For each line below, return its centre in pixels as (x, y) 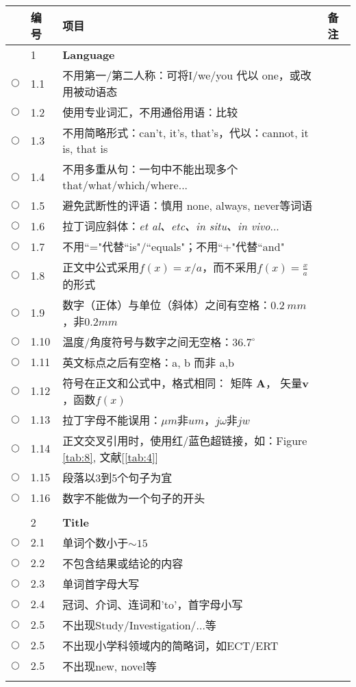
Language (89, 55)
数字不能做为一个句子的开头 (134, 498)
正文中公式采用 (101, 267)
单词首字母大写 (101, 583)
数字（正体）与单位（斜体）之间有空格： (167, 304)
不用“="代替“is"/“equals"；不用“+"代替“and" (174, 246)
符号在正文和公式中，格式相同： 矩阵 (157, 383)
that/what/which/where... (125, 185)
